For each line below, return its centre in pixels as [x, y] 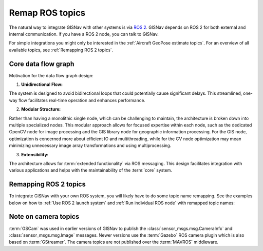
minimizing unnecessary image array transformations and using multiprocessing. [90, 146]
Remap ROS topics [47, 13]
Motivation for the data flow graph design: [51, 75]
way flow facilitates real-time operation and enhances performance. [77, 100]
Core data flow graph [42, 64]
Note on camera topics [44, 217]
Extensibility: [35, 154]
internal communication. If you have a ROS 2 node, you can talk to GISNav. [84, 34]
